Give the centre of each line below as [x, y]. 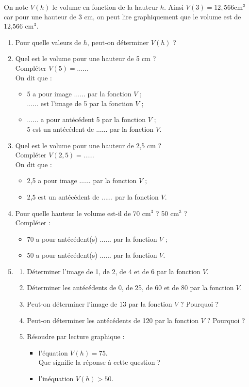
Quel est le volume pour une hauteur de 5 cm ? [86, 58]
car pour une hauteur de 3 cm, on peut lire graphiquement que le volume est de [123, 16]
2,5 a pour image [52, 180]
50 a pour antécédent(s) [62, 255]
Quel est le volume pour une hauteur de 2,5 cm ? [88, 145]
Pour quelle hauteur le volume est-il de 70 [78, 213]
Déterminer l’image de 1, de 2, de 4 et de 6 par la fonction [114, 271]
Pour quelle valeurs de [48, 42]
